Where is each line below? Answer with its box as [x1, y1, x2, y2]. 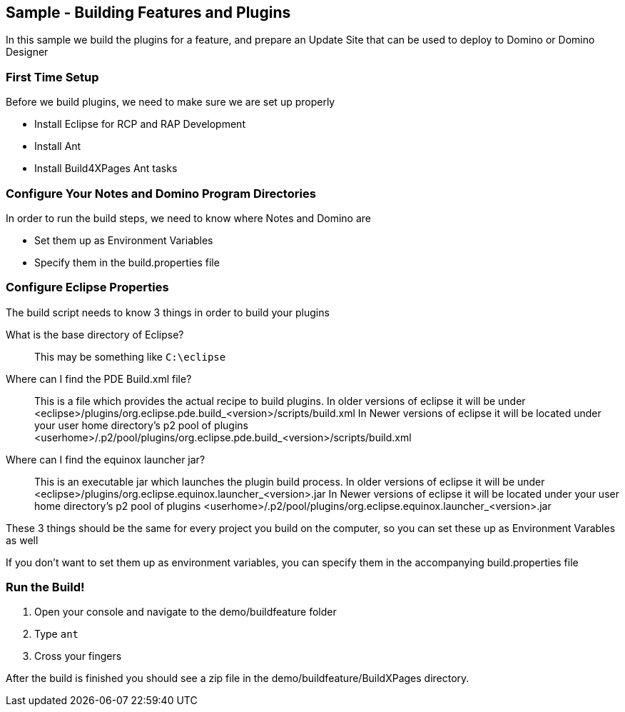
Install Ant [34, 140, 81, 153]
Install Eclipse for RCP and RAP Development [34, 118, 245, 131]
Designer [6, 46, 49, 59]
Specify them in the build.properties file [34, 256, 220, 269]
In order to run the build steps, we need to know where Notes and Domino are [6, 211, 371, 224]
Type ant [34, 628, 78, 641]
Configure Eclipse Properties [6, 280, 169, 295]
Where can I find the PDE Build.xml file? [6, 372, 192, 385]
